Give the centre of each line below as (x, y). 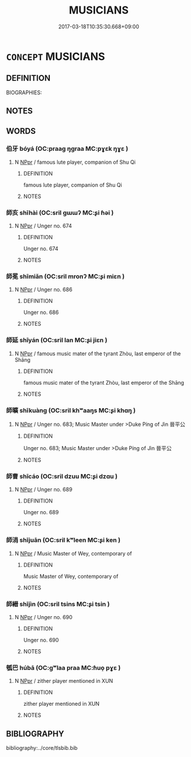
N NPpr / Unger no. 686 (43, 290)
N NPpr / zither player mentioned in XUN (64, 681)
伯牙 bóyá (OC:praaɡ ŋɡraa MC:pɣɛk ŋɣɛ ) (67, 149)
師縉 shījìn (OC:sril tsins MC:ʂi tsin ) (58, 604)
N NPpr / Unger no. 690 (43, 617)
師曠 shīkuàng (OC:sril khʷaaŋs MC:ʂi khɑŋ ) (71, 410)
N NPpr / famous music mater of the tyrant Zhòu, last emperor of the (98, 353)
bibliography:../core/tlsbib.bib (42, 748)
